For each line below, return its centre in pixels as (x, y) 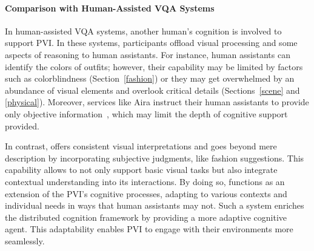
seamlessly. (25, 240)
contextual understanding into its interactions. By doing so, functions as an (145, 181)
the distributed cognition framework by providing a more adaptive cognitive (146, 217)
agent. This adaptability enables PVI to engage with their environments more (149, 229)
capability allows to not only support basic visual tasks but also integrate (141, 170)
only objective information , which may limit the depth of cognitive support (146, 113)
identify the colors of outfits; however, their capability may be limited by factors (154, 66)
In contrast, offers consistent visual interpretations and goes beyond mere (141, 146)
